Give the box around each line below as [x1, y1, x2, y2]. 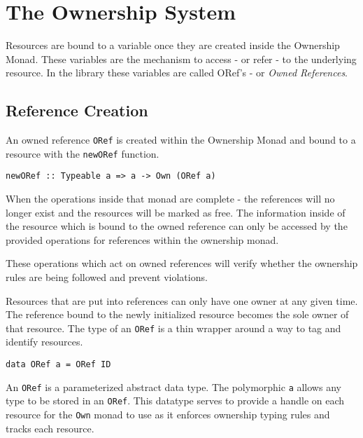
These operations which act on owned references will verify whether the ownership [6, 256, 358, 271]
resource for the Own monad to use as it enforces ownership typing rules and [6, 407, 330, 422]
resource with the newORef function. [6, 146, 159, 160]
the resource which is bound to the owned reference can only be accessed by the [6, 219, 348, 233]
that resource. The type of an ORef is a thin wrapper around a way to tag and [6, 320, 341, 335]
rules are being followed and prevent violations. [6, 270, 208, 285]
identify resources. [6, 334, 83, 349]
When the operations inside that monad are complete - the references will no [6, 191, 335, 206]
